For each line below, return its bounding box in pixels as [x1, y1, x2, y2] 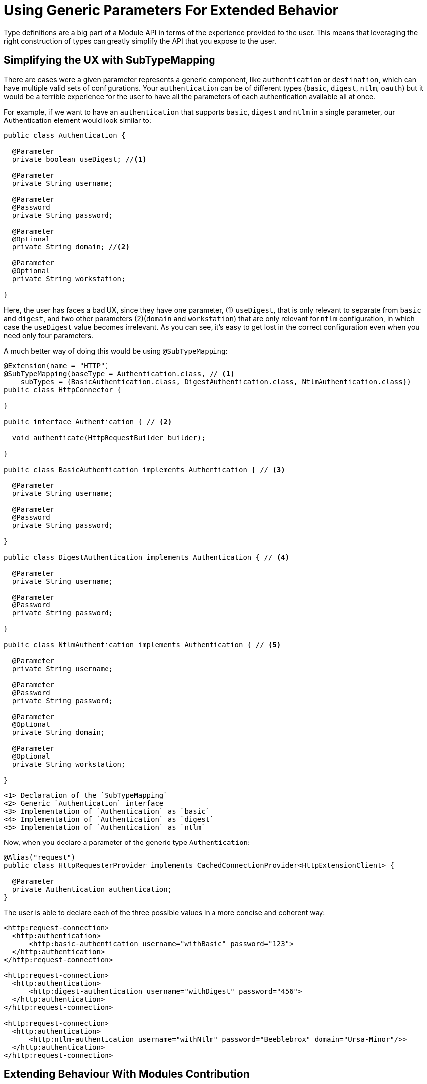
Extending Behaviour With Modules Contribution [4, 1068, 250, 1081]
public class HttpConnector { [4, 385, 122, 394]
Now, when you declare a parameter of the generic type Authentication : [4, 838, 250, 846]
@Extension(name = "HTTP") [4, 361, 109, 370]
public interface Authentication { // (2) [4, 417, 172, 426]
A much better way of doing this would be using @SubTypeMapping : [4, 346, 228, 355]
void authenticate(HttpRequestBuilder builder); [12, 433, 206, 442]
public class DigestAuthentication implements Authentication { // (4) [4, 553, 290, 561]
